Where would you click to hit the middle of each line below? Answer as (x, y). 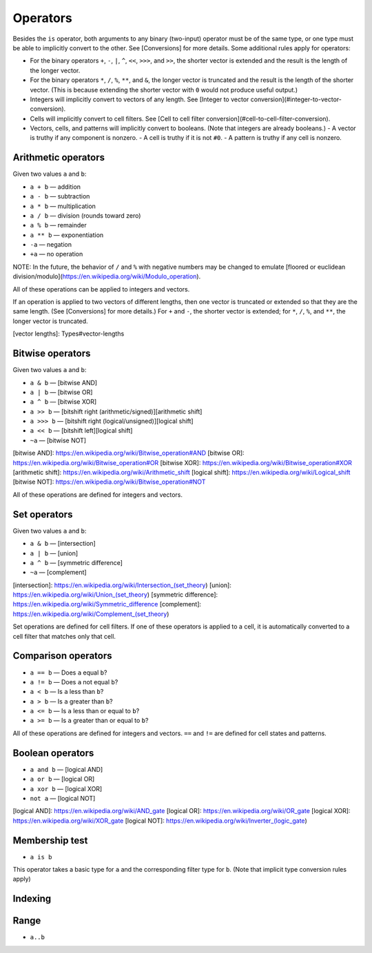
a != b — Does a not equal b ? (74, 682)
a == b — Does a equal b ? (69, 673)
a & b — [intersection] (63, 544)
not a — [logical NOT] (63, 798)
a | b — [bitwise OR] (61, 392)
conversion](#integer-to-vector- (296, 99)
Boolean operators (53, 753)
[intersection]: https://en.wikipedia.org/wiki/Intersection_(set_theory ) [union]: (122, 585)
